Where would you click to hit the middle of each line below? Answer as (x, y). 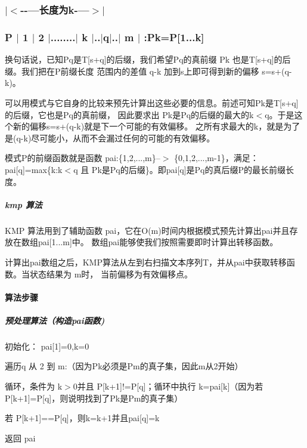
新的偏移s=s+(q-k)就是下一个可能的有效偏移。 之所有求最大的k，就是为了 (156, 126)
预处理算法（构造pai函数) (55, 320)
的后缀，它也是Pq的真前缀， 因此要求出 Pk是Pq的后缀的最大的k (129, 114)
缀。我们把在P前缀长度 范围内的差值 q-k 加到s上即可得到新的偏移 (132, 71)
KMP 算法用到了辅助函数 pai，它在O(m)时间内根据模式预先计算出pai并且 (147, 230)
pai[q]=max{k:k (34, 169)
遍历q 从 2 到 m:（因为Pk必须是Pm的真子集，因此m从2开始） (124, 366)
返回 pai (20, 438)
